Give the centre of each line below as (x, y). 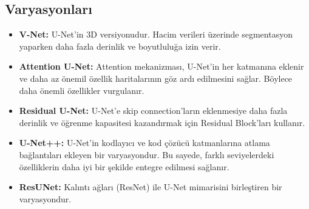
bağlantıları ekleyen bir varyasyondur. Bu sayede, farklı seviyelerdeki (147, 154)
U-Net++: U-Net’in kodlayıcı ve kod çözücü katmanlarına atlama (144, 143)
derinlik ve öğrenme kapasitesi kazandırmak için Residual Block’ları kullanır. (162, 122)
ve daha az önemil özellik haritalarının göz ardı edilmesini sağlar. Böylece (156, 78)
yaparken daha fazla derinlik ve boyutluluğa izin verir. (120, 46)
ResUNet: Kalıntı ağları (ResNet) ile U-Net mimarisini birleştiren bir (151, 187)
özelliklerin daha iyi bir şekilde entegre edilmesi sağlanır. (124, 166)
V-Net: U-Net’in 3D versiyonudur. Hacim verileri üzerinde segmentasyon (156, 34)
